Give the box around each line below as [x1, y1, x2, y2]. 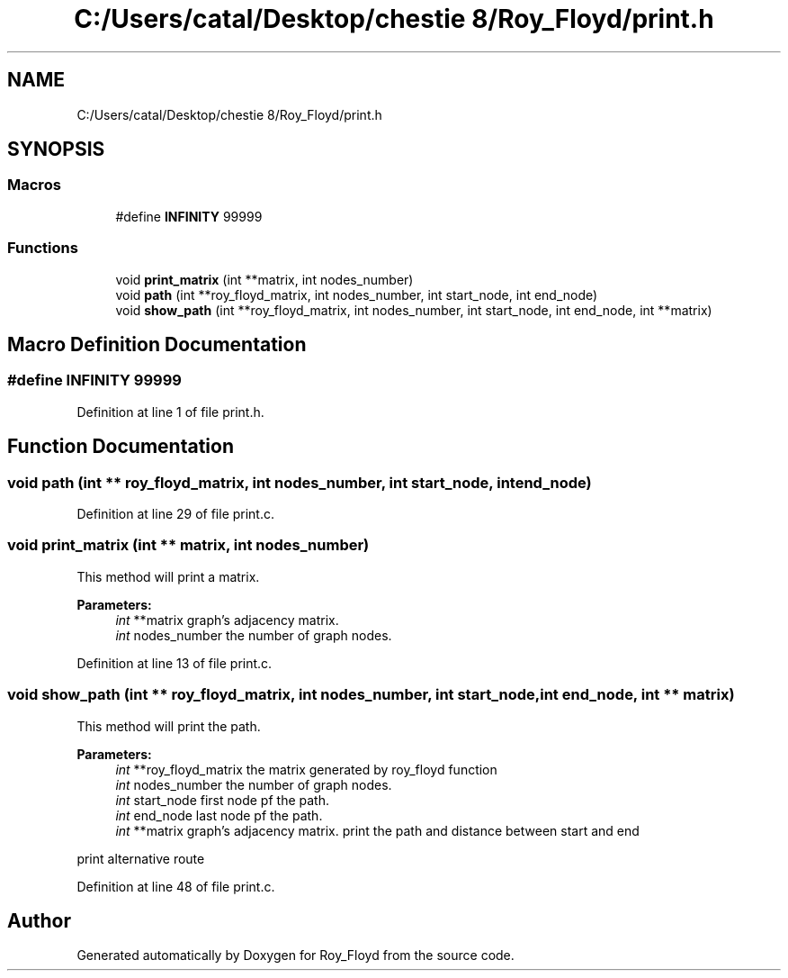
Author [7, 909, 71, 932]
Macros [7, 176, 61, 195]
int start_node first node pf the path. [115, 792, 329, 808]
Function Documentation [7, 435, 234, 458]
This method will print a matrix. [76, 568, 260, 584]
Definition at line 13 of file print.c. [76, 655, 273, 671]
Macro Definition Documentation [7, 332, 307, 356]
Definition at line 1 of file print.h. [76, 403, 264, 420]
